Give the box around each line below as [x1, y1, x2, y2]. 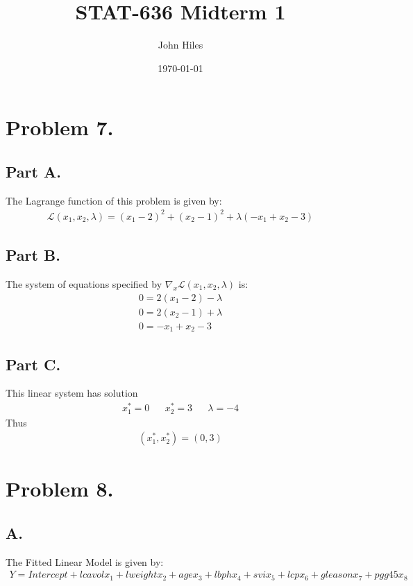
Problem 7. [6, 113, 114, 141]
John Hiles [158, 37, 203, 52]
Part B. [6, 244, 60, 266]
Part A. [6, 160, 61, 182]
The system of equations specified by [6, 277, 162, 291]
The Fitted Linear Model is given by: [6, 554, 164, 569]
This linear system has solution [6, 386, 138, 400]
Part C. [6, 353, 61, 374]
